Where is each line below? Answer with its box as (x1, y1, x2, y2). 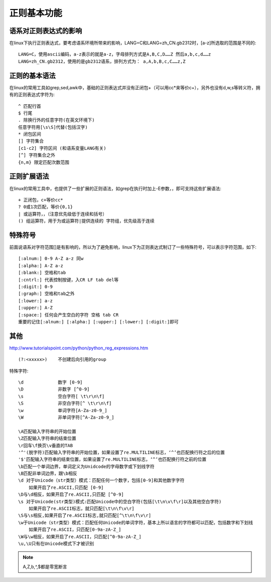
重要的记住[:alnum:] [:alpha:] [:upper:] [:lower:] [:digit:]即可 (18, 319, 179, 324)
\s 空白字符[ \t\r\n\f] (18, 394, 105, 399)
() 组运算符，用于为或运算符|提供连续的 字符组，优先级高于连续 (18, 218, 155, 224)
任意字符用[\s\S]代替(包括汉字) (18, 124, 88, 130)
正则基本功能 (9, 8, 63, 19)
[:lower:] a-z (18, 298, 53, 303)
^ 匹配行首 (18, 103, 41, 109)
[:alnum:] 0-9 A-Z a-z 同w (18, 256, 84, 262)
